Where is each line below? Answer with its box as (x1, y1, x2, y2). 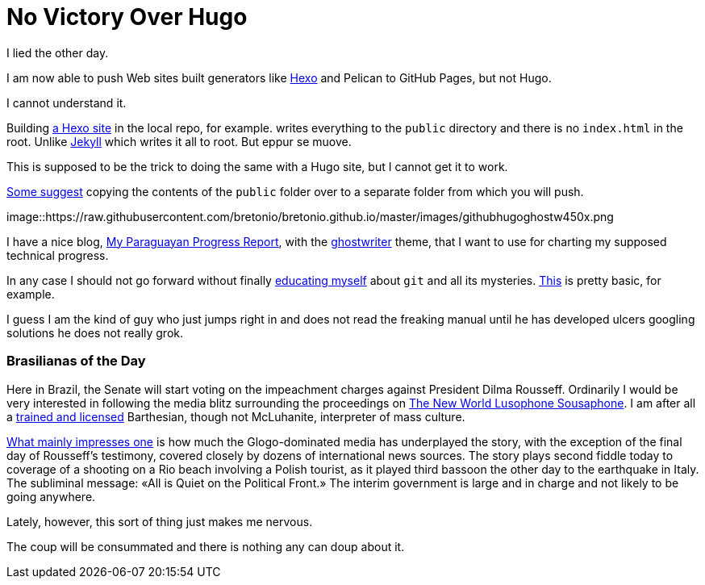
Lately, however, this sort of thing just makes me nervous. (6, 514, 313, 529)
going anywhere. (6, 489, 96, 504)
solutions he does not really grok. (6, 325, 184, 340)
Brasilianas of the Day (6, 353, 146, 370)
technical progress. (6, 248, 109, 262)
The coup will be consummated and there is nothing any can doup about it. (6, 539, 405, 554)
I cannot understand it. (6, 95, 127, 110)
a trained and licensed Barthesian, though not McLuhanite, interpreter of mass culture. (6, 409, 465, 424)
